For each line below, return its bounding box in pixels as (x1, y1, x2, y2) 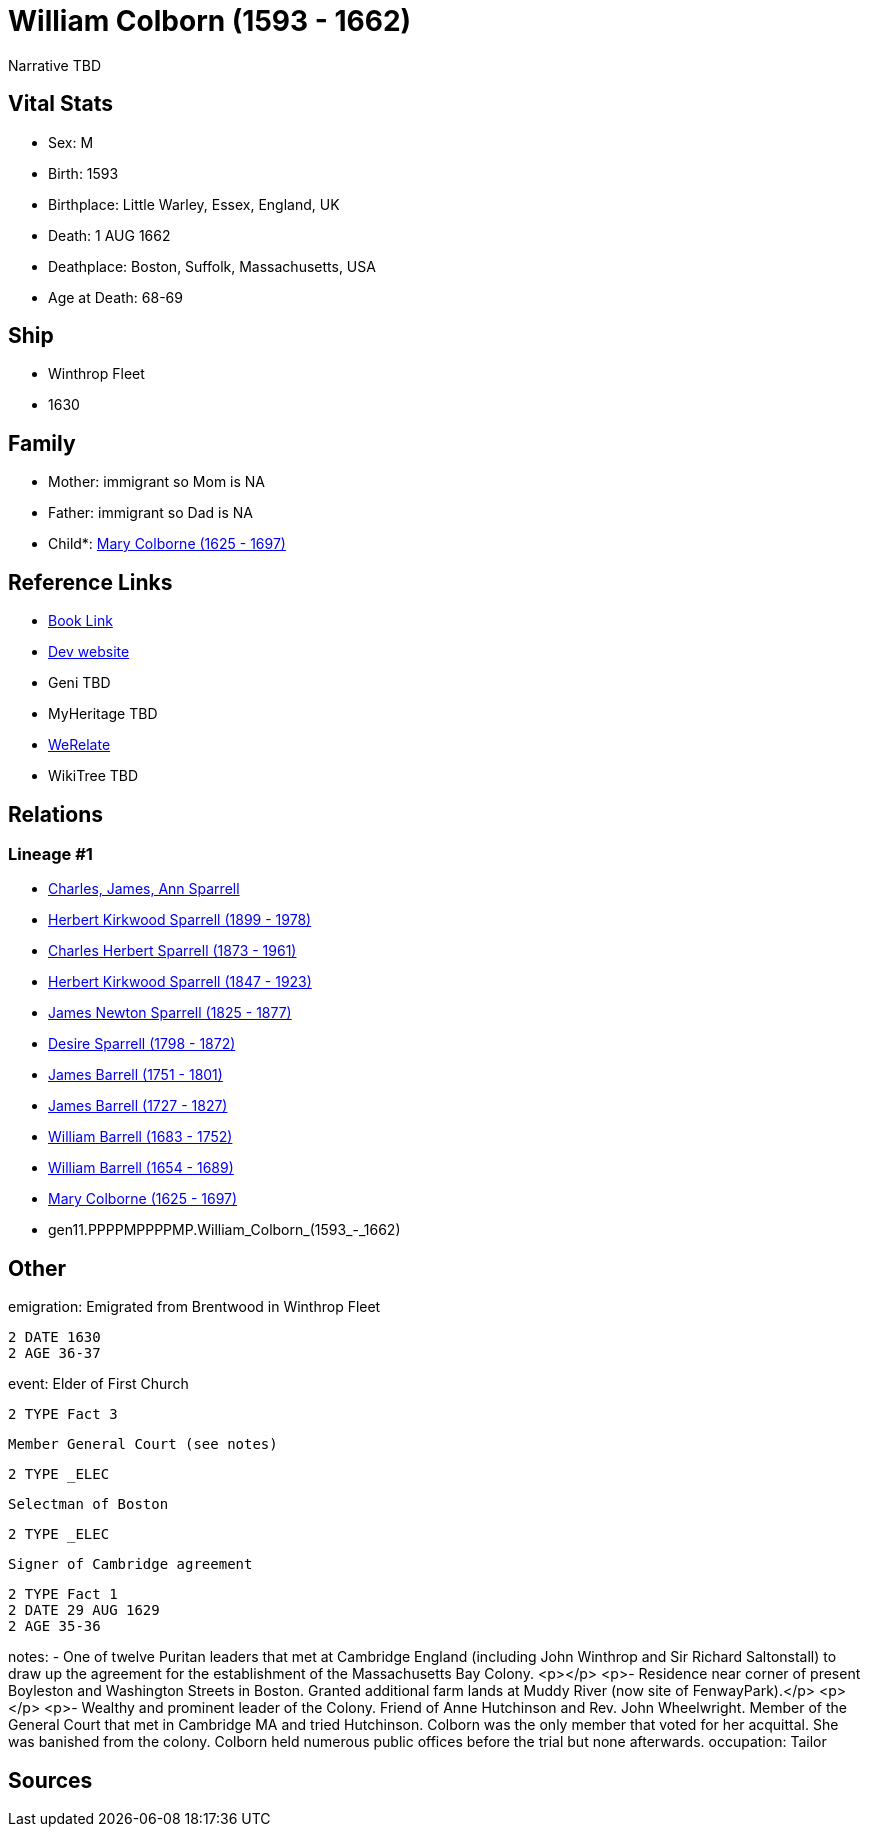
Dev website (48, 643, 130, 661)
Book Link (48, 612, 113, 630)
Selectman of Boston (8, 1496, 169, 1513)
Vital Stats (8, 91, 114, 117)
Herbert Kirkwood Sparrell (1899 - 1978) (48, 911, 312, 929)
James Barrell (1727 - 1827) (48, 1097, 228, 1115)
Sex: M (48, 133, 94, 151)
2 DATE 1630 (8, 1329, 101, 1346)
